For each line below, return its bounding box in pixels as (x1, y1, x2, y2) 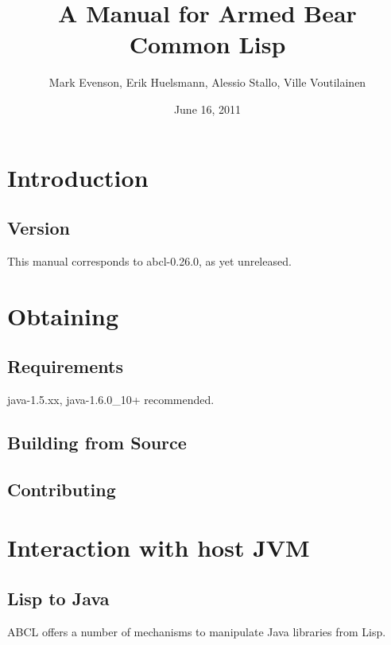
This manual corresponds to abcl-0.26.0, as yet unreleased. (7, 252, 292, 269)
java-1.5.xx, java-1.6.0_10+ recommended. (7, 391, 215, 408)
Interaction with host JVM (7, 531, 310, 564)
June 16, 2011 (173, 100, 242, 117)
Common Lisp (129, 28, 286, 60)
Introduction (7, 161, 149, 193)
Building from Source (7, 430, 187, 455)
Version (7, 216, 70, 240)
